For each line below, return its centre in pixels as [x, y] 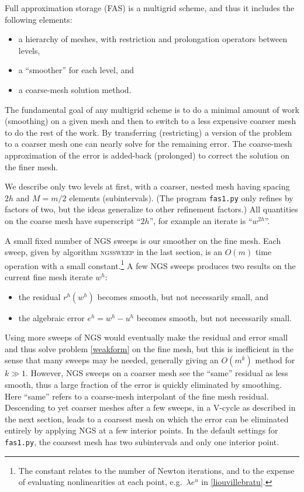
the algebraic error [51, 317]
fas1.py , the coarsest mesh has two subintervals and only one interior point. [142, 441]
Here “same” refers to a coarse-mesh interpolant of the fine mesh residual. [137, 396]
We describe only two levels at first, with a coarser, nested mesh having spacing [147, 186]
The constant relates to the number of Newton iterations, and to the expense [156, 470]
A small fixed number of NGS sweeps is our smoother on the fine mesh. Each [143, 240]
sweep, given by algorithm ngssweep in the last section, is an [114, 252]
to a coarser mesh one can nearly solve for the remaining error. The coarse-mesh [148, 144]
